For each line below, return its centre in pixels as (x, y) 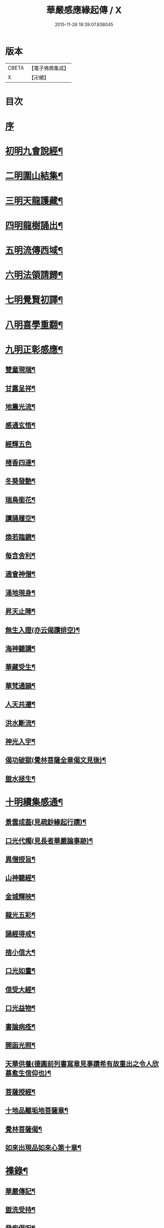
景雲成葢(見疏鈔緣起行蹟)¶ (46, 822)
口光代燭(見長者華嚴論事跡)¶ (49, 840)
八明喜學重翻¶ (34, 325)
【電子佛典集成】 (49, 68)
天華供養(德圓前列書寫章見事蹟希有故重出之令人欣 (82, 1064)
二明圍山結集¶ (34, 176)
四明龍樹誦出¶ (34, 225)
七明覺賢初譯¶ (34, 300)
